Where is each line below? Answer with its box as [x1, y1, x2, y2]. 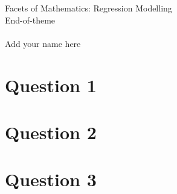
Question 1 [5, 72, 97, 97]
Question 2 [5, 119, 97, 144]
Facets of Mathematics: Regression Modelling [5, 2, 172, 14]
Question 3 [5, 167, 97, 192]
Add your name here [5, 37, 81, 49]
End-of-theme [5, 13, 56, 26]
